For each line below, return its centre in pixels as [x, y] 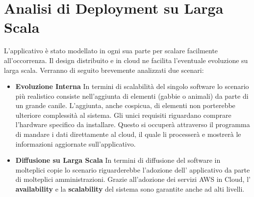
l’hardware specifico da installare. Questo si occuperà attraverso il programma [133, 124]
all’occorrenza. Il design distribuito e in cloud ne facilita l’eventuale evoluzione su [126, 60]
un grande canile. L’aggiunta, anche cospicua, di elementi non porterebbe [125, 105]
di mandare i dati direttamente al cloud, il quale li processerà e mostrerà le [128, 134]
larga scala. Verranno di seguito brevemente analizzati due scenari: [104, 70]
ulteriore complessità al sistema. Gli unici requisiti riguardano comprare [123, 115]
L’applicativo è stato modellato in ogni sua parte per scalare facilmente [111, 51]
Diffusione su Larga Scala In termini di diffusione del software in [118, 160]
